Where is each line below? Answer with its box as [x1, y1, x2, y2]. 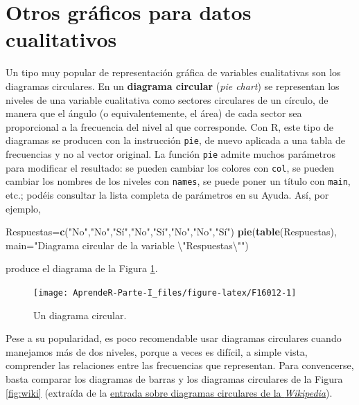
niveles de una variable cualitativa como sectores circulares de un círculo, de [6, 92, 329, 107]
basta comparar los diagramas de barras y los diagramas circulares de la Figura [6, 371, 343, 386]
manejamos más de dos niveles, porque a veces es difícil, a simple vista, [6, 344, 308, 359]
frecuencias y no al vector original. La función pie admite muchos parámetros [6, 146, 335, 161]
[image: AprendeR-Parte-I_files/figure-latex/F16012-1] [33, 287, 297, 298]
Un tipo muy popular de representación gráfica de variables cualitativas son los [6, 65, 341, 80]
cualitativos [6, 25, 117, 53]
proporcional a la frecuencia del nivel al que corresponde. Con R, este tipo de [6, 119, 334, 134]
